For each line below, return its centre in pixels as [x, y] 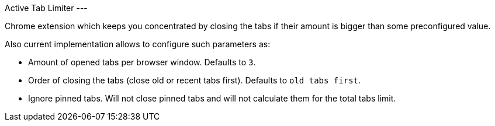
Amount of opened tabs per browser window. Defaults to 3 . [142, 62]
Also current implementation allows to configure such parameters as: [138, 44]
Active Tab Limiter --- [46, 8]
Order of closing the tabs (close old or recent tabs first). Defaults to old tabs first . [195, 80]
